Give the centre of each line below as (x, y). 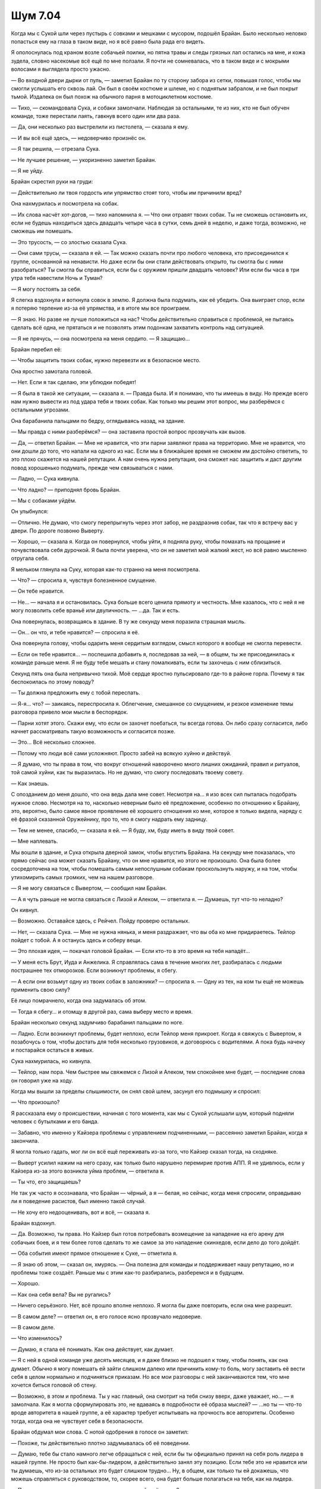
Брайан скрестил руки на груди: (52, 182)
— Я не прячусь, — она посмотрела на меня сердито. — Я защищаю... (100, 338)
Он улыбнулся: (30, 512)
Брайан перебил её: (36, 350)
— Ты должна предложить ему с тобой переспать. (76, 693)
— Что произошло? (35, 1102)
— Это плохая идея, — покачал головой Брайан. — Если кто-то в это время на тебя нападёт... (130, 951)
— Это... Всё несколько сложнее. (53, 742)
